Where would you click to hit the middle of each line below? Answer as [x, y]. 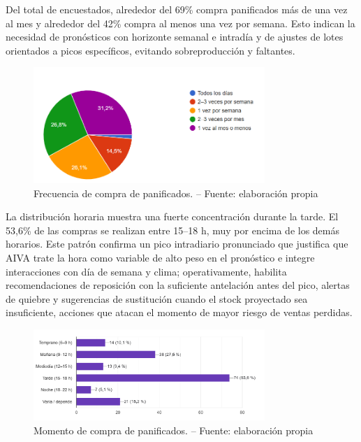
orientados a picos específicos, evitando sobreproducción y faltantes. [150, 50]
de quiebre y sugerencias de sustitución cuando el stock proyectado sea [157, 298]
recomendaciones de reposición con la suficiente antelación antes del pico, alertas [178, 285]
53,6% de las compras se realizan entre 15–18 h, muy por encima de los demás [173, 230]
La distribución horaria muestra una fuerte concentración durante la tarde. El [172, 216]
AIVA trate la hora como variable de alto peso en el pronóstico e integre [160, 257]
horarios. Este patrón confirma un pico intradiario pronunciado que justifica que [177, 244]
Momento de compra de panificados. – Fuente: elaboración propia [174, 430]
